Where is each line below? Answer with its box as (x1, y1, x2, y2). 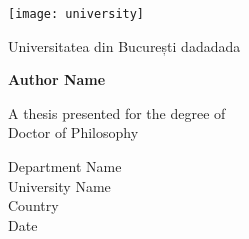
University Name (8, 175, 111, 196)
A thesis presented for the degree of (8, 102, 226, 123)
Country (8, 195, 59, 216)
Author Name (8, 69, 106, 90)
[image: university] (8, 7, 145, 21)
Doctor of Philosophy (8, 122, 139, 143)
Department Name (8, 156, 122, 177)
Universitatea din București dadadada (8, 35, 241, 56)
